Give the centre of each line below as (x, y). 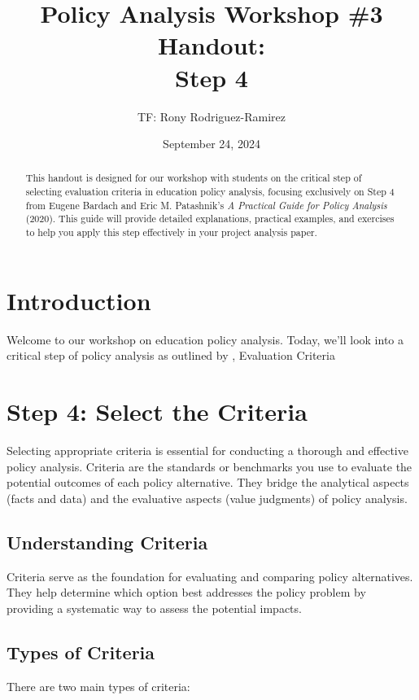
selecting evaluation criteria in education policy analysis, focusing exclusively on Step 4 (210, 192)
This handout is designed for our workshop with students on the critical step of (194, 178)
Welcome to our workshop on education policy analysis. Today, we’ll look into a (205, 339)
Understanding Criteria (107, 542)
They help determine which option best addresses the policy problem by (186, 592)
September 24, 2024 (212, 144)
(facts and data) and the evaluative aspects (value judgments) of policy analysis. (207, 498)
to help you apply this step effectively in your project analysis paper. (171, 232)
